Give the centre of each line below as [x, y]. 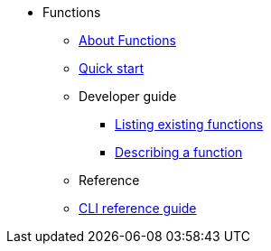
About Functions [127, 40]
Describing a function [179, 152]
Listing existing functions [189, 124]
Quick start [111, 68]
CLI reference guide [138, 208]
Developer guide [128, 96]
